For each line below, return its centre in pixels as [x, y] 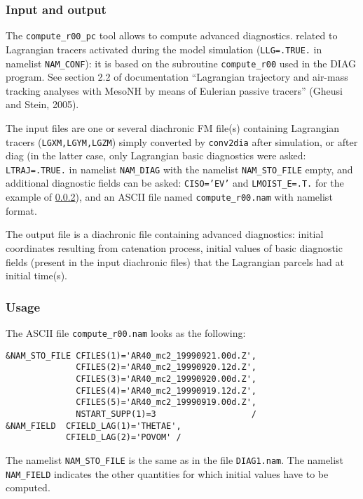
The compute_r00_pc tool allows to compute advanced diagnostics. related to [172, 35]
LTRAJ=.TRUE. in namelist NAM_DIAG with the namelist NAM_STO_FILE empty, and [179, 169]
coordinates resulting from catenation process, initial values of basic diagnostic [174, 247]
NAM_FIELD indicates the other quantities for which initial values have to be [167, 473]
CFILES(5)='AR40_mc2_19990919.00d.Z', [166, 402]
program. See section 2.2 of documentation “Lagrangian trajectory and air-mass [177, 77]
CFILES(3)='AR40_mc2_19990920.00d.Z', [166, 379]
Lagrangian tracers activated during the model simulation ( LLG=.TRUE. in [164, 49]
